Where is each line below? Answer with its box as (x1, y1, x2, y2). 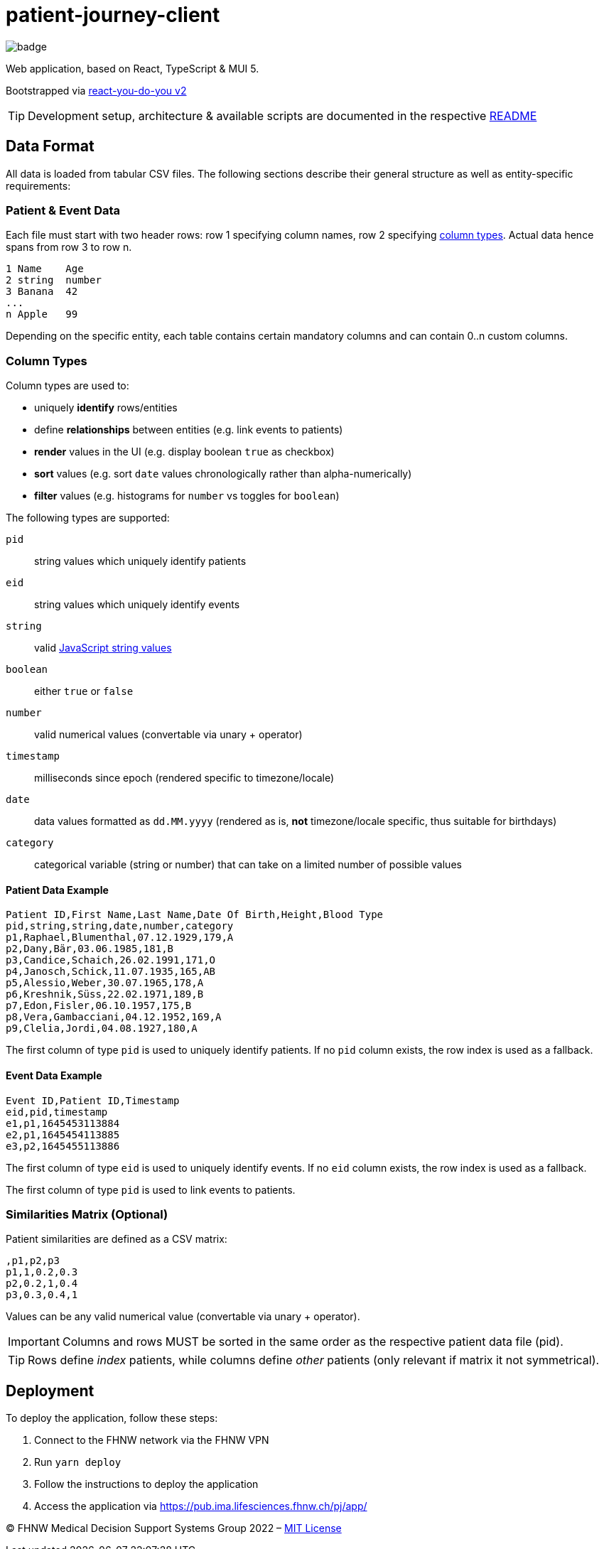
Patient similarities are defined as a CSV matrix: (6, 1233, 227, 1246)
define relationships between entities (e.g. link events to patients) (34, 423, 343, 436)
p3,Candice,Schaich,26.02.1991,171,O (6, 954, 216, 966)
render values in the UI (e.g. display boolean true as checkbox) (34, 446, 335, 458)
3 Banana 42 (6, 286, 78, 298)
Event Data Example (6, 1069, 102, 1081)
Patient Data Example (6, 883, 109, 896)
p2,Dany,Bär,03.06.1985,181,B (6, 943, 174, 955)
